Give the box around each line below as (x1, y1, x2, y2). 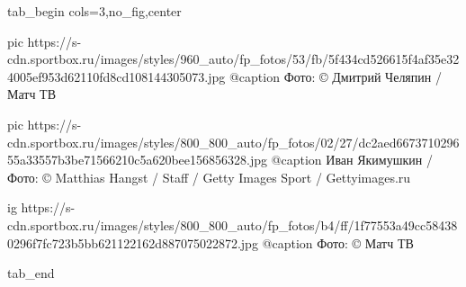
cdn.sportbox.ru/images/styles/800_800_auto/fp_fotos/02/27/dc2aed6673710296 (7, 132, 460, 151)
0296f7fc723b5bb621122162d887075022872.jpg (7, 233, 258, 252)
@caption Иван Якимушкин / (271, 150, 433, 169)
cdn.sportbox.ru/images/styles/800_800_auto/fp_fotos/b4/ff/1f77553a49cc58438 (7, 215, 458, 234)
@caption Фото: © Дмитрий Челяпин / (229, 67, 442, 85)
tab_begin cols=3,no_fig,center (7, 2, 182, 20)
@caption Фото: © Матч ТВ (262, 233, 414, 252)
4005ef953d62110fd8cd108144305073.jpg (7, 67, 226, 85)
